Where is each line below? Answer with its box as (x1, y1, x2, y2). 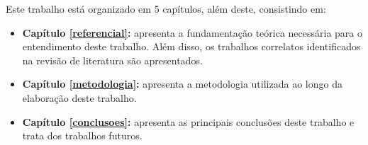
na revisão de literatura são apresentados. (22, 52, 203, 67)
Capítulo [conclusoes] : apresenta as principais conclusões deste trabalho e (22, 114, 355, 129)
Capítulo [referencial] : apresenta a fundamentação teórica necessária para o (22, 25, 362, 40)
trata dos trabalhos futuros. (22, 128, 143, 143)
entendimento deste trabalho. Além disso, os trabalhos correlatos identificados (22, 39, 361, 54)
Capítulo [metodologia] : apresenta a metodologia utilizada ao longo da (22, 76, 342, 91)
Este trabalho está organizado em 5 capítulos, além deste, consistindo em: (6, 1, 326, 16)
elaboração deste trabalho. (22, 90, 137, 105)
